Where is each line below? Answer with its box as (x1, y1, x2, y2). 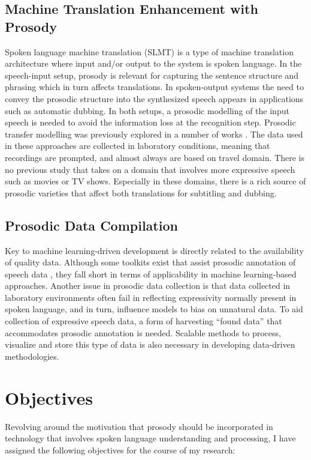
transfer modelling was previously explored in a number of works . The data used (5, 127, 303, 140)
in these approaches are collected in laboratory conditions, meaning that (5, 139, 270, 152)
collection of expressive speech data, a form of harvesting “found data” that (5, 315, 282, 327)
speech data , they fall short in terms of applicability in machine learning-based (5, 267, 297, 280)
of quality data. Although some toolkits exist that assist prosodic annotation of (5, 256, 296, 268)
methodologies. (5, 350, 59, 362)
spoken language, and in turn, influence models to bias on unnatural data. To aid (5, 303, 303, 315)
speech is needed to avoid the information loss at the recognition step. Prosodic (5, 116, 296, 129)
